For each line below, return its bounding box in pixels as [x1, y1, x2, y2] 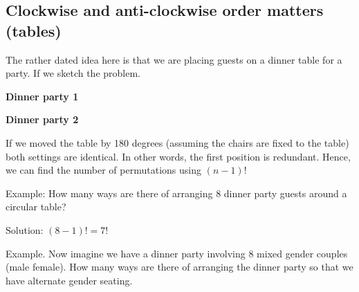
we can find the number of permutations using [6, 163, 201, 177]
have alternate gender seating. [6, 273, 133, 287]
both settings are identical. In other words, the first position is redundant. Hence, [6, 149, 351, 163]
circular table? [6, 199, 66, 214]
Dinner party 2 [6, 112, 79, 127]
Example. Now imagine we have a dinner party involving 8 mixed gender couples [6, 246, 348, 260]
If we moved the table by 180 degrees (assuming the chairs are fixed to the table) [6, 135, 349, 149]
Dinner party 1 [6, 89, 79, 103]
